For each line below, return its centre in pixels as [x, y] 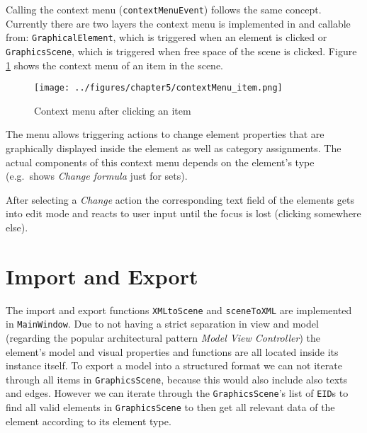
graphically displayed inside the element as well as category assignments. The [174, 148]
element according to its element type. [89, 421]
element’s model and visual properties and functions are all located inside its [172, 351]
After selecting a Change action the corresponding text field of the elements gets [180, 199]
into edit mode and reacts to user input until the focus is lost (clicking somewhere [183, 213]
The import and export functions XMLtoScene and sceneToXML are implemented [179, 310]
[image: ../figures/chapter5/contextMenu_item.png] [158, 88]
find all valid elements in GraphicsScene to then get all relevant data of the [170, 407]
